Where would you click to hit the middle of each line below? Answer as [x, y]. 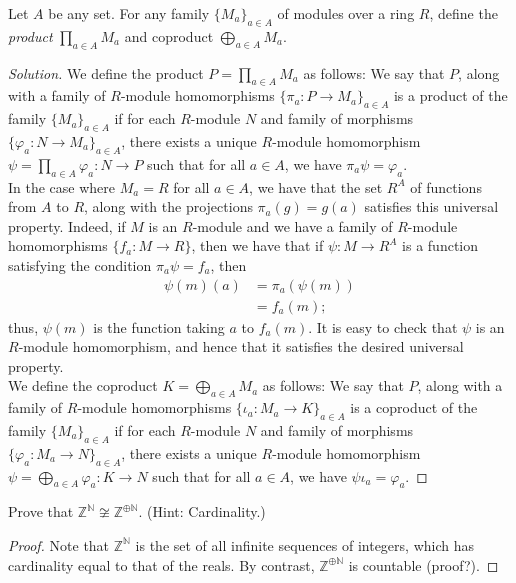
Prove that [41, 511]
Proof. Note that [59, 544]
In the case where [62, 186]
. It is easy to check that [383, 326]
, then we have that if [257, 245]
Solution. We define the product [106, 72]
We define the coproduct [83, 385]
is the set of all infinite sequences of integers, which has [304, 544]
